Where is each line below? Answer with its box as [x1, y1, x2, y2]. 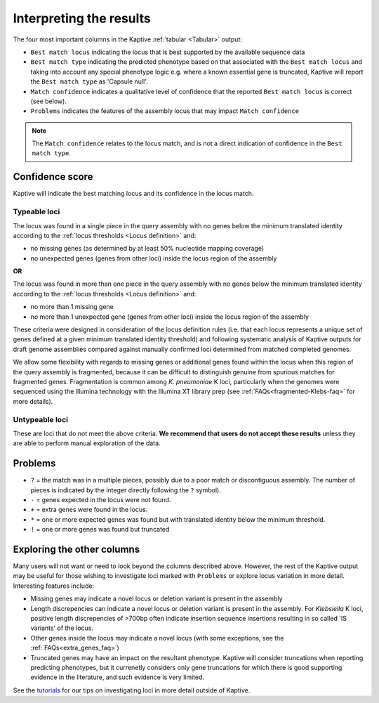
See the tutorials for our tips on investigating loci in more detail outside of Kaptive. [13, 685, 251, 695]
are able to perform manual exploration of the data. [13, 439, 161, 447]
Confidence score [13, 171, 93, 183]
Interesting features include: [13, 582, 95, 590]
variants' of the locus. [30, 624, 94, 632]
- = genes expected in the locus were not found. [30, 495, 171, 504]
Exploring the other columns [13, 543, 140, 555]
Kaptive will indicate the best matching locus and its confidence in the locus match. [13, 190, 254, 198]
